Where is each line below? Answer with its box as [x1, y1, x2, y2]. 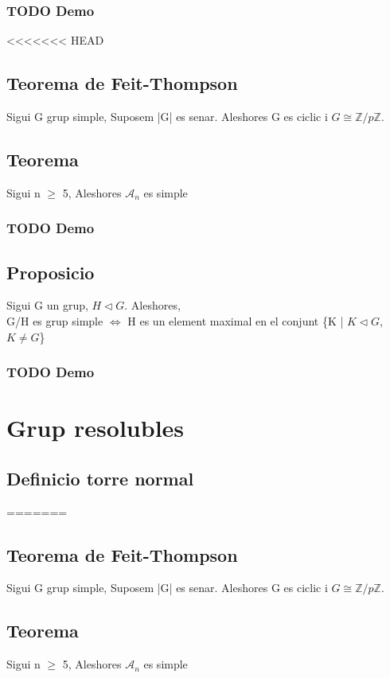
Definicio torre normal [6, 466, 194, 490]
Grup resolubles [6, 411, 185, 444]
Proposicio [6, 259, 95, 284]
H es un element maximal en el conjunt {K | [127, 313, 344, 329]
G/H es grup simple [6, 313, 103, 329]
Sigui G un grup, [6, 297, 88, 314]
